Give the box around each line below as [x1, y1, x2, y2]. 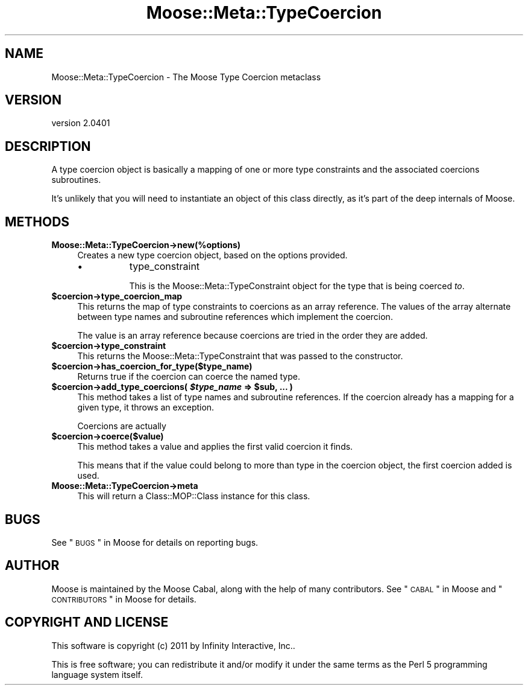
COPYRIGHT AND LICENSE [5, 615, 169, 630]
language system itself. [51, 669, 143, 680]
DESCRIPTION [5, 138, 91, 154]
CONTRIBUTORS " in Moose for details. [51, 593, 196, 604]
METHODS [5, 214, 70, 229]
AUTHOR [5, 558, 60, 573]
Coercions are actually [77, 421, 166, 432]
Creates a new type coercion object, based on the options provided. [77, 250, 348, 261]
